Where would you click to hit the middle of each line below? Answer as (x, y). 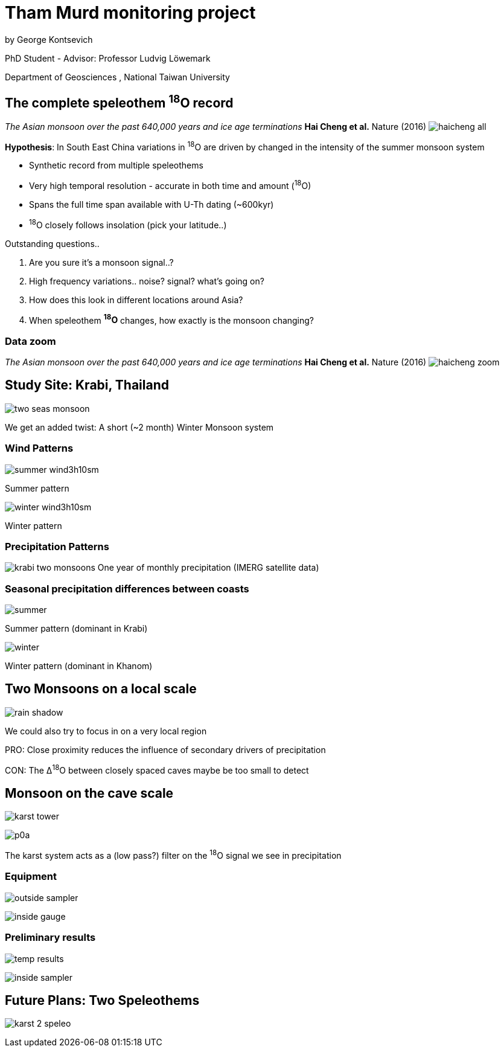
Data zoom (30, 341)
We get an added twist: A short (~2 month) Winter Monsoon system (139, 427)
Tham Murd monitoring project (130, 13)
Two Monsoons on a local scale (101, 689)
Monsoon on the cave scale (89, 793)
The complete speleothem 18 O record (119, 102)
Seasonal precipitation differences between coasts (127, 589)
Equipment (31, 877)
